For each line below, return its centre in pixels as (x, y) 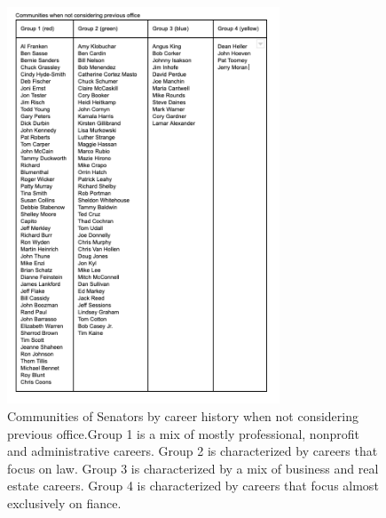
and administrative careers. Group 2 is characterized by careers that (193, 451)
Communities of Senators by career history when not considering (183, 415)
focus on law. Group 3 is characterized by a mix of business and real (193, 468)
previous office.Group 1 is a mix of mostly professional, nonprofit (183, 433)
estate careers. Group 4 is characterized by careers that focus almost (193, 486)
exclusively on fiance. (64, 502)
